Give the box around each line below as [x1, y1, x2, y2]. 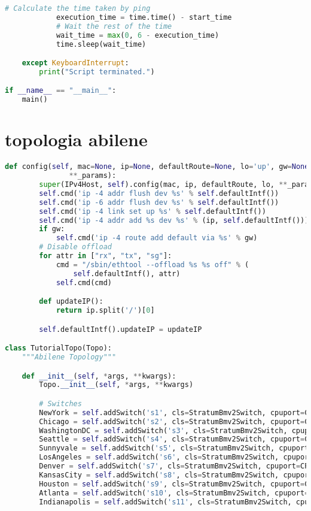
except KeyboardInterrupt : [22, 59, 129, 68]
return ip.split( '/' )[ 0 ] [56, 306, 155, 315]
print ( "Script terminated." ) [39, 67, 155, 76]
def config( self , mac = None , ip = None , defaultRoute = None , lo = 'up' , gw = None [5, 162, 309, 171]
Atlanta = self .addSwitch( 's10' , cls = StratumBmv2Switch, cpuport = [39, 488, 309, 497]
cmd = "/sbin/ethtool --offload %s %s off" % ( [56, 260, 249, 269]
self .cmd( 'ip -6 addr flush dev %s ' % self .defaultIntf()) [39, 198, 279, 207]
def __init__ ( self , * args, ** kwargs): [22, 371, 176, 380]
